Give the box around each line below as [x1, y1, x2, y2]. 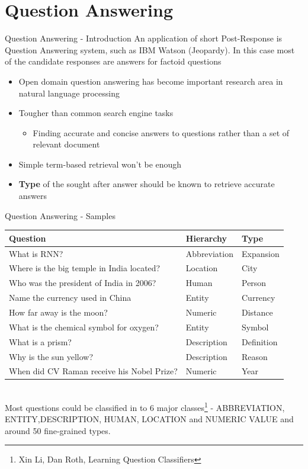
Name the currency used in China [9, 291, 131, 304]
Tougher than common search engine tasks [18, 107, 174, 119]
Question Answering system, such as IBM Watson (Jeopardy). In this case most [5, 43, 295, 56]
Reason [242, 350, 268, 362]
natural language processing [18, 86, 120, 99]
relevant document [33, 138, 100, 150]
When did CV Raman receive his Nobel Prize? [9, 365, 178, 377]
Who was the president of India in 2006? [9, 277, 156, 289]
